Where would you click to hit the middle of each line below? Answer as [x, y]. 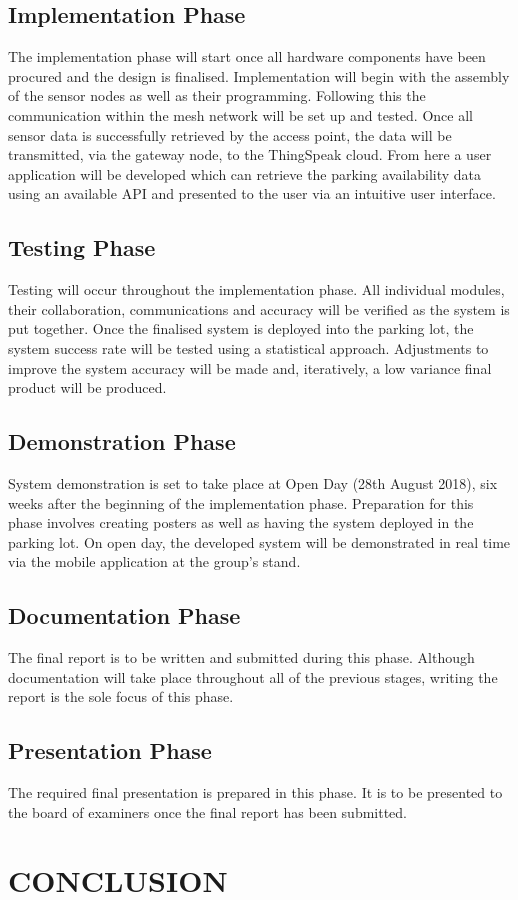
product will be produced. [87, 387]
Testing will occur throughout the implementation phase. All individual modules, [256, 289]
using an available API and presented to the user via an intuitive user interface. [252, 193]
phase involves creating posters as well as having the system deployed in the [241, 522]
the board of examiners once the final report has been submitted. [208, 811]
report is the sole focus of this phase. [121, 696]
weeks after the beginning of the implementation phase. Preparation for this [241, 502]
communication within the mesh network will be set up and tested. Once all [240, 114]
